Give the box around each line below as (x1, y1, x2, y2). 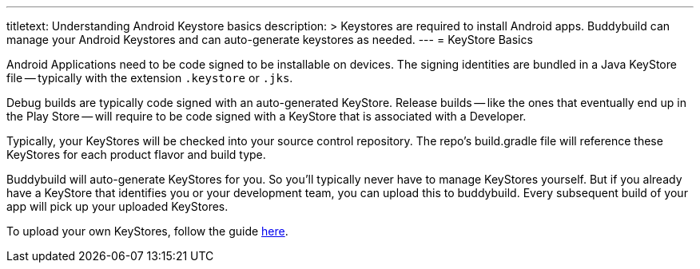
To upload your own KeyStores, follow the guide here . (6, 224, 288, 238)
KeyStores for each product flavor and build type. (6, 148, 266, 161)
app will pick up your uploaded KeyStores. (6, 200, 229, 213)
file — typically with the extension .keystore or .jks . (6, 71, 293, 85)
